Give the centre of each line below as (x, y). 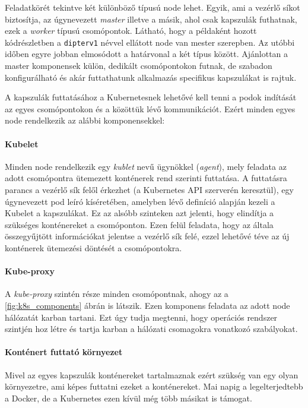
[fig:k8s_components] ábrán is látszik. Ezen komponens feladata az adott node (147, 305)
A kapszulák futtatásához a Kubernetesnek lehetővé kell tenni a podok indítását (151, 97)
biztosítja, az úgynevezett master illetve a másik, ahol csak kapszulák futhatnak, (151, 19)
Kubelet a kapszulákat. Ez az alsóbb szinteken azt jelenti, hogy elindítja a (139, 213)
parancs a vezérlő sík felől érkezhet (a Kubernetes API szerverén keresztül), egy (149, 189)
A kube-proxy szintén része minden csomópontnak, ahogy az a (117, 294)
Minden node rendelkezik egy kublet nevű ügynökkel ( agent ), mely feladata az (146, 166)
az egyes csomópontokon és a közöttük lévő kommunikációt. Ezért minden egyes (150, 108)
